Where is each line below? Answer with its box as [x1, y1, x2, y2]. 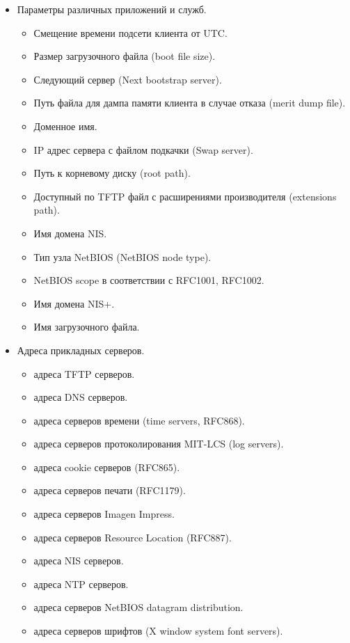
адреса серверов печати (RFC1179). [33, 483, 186, 498]
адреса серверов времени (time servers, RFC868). [33, 413, 245, 427]
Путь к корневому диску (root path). [33, 166, 191, 180]
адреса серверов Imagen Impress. [33, 507, 175, 521]
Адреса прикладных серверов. [17, 342, 145, 357]
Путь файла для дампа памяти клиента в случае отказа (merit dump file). [33, 95, 346, 110]
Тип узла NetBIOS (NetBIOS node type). [33, 249, 212, 264]
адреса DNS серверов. [33, 390, 128, 404]
